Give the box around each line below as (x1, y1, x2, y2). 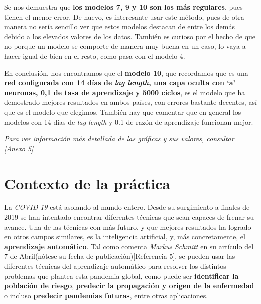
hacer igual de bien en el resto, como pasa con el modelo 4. (4, 50, 185, 61)
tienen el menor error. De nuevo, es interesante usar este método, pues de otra (4, 11, 244, 22)
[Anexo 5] (4, 143, 34, 154)
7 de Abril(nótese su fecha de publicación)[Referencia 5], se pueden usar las (4, 251, 235, 261)
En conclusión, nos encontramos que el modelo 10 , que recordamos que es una (4, 67, 248, 78)
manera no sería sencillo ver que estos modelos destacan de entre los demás (4, 21, 235, 32)
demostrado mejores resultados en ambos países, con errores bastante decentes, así (4, 97, 257, 107)
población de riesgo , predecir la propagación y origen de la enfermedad (4, 280, 254, 291)
